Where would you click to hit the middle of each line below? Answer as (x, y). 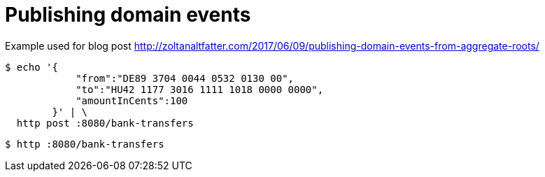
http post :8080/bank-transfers (105, 123)
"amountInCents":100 (132, 100)
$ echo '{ (31, 67)
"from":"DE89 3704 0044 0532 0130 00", (185, 78)
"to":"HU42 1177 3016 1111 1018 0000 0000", (200, 89)
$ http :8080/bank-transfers (85, 144)
